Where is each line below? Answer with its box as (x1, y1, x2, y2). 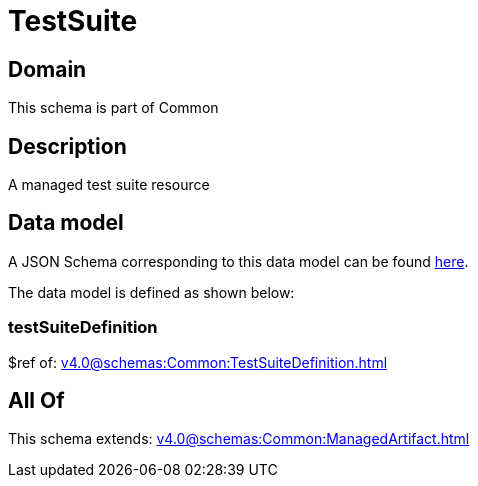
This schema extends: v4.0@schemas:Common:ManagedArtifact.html (8, 430, 470, 448)
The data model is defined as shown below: (8, 283, 295, 301)
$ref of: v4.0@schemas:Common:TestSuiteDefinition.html (8, 353, 388, 371)
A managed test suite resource (8, 176, 210, 194)
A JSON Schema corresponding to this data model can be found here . (8, 252, 469, 270)
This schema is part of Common (8, 99, 219, 117)
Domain (8, 56, 87, 82)
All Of (8, 388, 65, 414)
